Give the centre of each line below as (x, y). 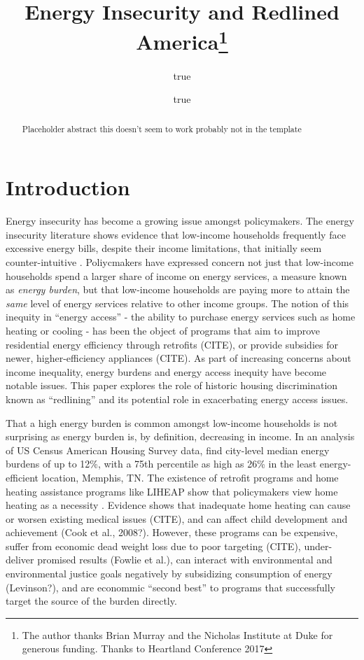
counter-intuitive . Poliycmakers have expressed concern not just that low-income (180, 262)
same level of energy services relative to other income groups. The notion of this (177, 303)
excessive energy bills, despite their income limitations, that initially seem (164, 248)
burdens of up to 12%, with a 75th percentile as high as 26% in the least (161, 464)
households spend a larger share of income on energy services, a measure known (176, 275)
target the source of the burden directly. (91, 601)
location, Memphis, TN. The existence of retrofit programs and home (190, 477)
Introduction (68, 187)
